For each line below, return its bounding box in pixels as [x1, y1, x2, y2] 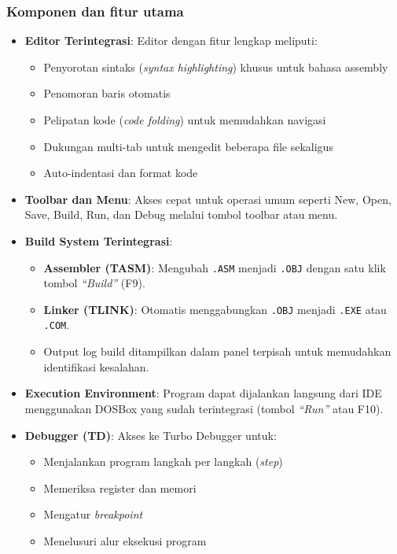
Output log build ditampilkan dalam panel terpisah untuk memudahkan [43, 343, 391, 360]
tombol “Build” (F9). [43, 275, 145, 291]
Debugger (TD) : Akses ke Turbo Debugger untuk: [24, 427, 277, 443]
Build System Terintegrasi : [24, 232, 173, 249]
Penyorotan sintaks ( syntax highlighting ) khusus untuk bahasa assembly [43, 58, 388, 75]
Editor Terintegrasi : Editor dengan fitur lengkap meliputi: [24, 32, 318, 49]
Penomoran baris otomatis [43, 85, 171, 102]
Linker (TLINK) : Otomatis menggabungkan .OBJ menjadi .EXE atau [43, 301, 387, 317]
